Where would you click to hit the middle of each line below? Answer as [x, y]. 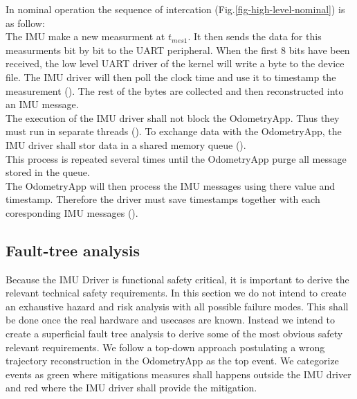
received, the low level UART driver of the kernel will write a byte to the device [175, 63]
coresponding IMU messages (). [72, 212]
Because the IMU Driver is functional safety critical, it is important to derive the [177, 279]
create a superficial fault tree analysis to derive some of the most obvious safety [174, 334]
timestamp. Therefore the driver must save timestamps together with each [163, 199]
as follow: [25, 23]
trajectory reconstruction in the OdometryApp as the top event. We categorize [172, 361]
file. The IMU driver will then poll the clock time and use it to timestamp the [171, 77]
